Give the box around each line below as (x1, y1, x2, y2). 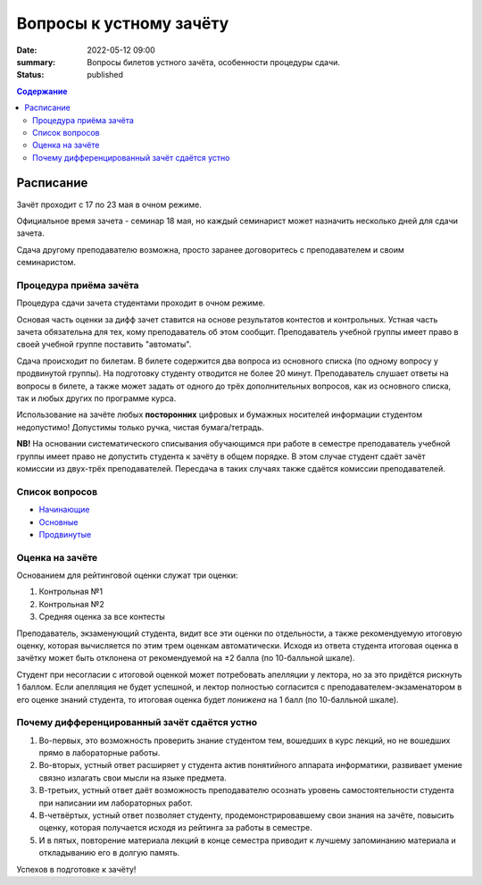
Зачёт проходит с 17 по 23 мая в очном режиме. (16, 199, 203, 210)
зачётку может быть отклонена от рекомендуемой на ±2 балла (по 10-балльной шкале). (16, 653, 355, 664)
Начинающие (38, 505, 90, 515)
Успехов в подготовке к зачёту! (16, 864, 137, 874)
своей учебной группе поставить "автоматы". (16, 339, 192, 350)
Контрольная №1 (38, 586, 103, 597)
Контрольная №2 (38, 598, 104, 609)
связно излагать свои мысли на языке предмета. (38, 772, 227, 783)
